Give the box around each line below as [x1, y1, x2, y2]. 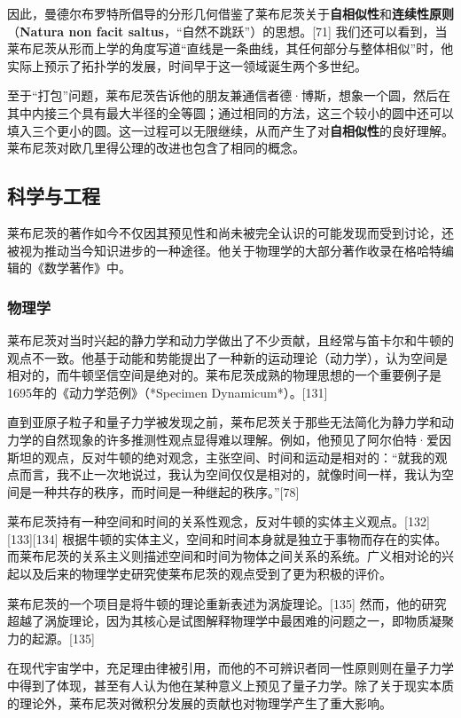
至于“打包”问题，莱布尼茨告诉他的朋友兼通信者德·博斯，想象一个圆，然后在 [7, 86, 451, 105]
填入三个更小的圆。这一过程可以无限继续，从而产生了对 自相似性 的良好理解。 [7, 121, 454, 139]
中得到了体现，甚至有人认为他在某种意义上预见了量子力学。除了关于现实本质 [7, 676, 454, 695]
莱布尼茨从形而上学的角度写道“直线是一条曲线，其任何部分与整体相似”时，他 [7, 39, 454, 58]
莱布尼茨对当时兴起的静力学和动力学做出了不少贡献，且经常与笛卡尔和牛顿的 [7, 330, 454, 349]
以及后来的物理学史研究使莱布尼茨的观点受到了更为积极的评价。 [19, 564, 392, 583]
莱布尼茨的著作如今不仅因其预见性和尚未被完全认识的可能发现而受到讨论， [7, 223, 441, 241]
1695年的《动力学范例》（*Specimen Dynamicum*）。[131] [7, 383, 328, 401]
